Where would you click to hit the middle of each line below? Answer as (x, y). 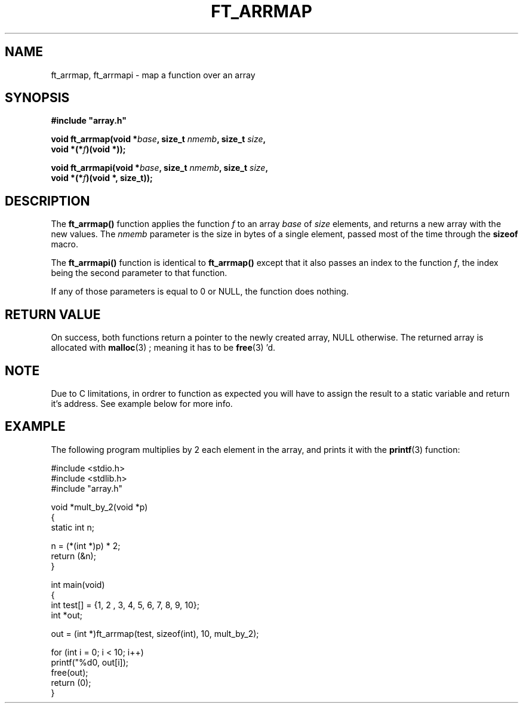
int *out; (67, 615)
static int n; (73, 527)
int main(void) (78, 584)
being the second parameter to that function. (139, 273)
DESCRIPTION (47, 201)
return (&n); (73, 556)
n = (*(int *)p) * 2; (86, 545)
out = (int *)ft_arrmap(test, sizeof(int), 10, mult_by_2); (155, 633)
